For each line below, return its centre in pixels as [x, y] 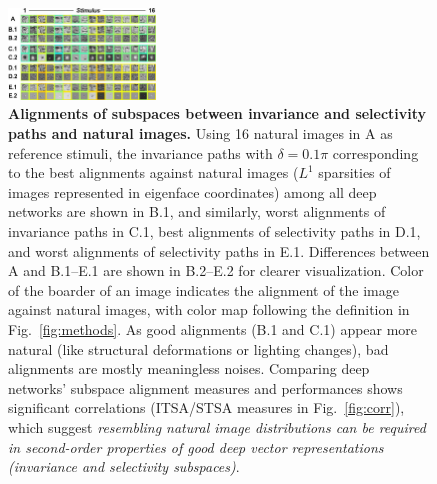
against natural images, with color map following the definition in [209, 309]
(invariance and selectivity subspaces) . [124, 466]
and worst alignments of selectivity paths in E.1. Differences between [219, 250]
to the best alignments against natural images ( [153, 172]
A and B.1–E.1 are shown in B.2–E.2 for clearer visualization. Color [216, 270]
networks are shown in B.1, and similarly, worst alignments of [197, 211]
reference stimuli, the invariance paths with [140, 152]
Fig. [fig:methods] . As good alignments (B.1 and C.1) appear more [213, 328]
